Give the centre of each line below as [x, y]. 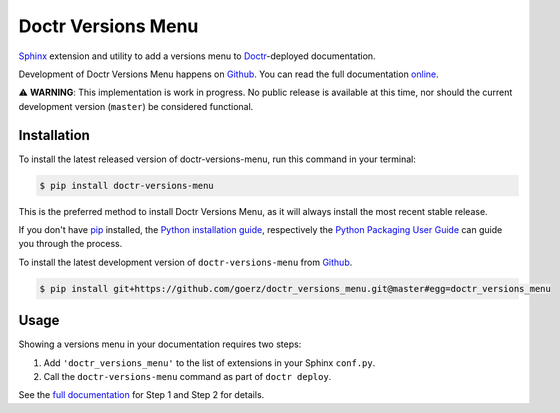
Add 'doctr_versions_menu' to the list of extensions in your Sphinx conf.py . [209, 362]
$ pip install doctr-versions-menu [126, 185]
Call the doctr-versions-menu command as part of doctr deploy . [187, 377]
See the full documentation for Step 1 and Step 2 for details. [141, 395]
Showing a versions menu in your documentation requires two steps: [160, 344]
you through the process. [70, 244]
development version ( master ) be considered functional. [136, 106]
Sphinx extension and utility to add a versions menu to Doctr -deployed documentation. [197, 56]
